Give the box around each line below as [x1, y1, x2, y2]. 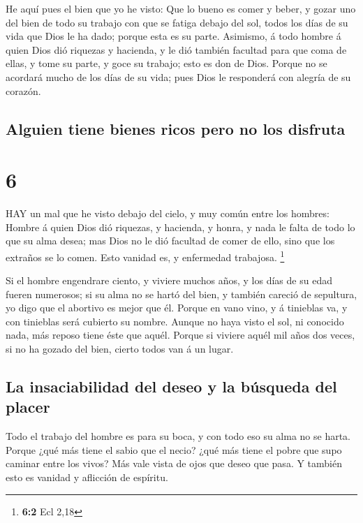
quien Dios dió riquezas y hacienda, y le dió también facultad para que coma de [6, 42, 347, 57]
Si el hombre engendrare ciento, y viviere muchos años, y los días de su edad [6, 273, 332, 288]
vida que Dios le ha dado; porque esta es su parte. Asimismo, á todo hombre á [6, 29, 341, 43]
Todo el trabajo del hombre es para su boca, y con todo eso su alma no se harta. [6, 429, 351, 443]
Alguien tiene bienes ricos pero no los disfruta [6, 117, 346, 139]
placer [6, 396, 50, 418]
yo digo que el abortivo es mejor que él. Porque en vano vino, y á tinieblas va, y [6, 300, 348, 315]
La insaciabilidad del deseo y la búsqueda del [6, 376, 337, 397]
